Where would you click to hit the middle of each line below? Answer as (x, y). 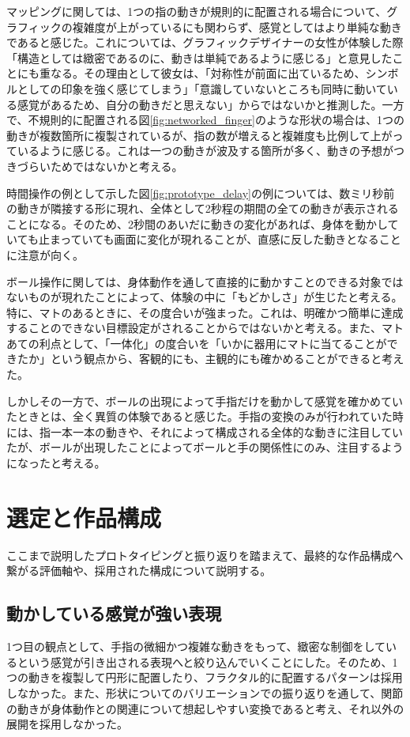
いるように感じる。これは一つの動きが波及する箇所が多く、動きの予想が (205, 151)
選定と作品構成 (84, 517)
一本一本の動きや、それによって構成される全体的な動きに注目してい (227, 431)
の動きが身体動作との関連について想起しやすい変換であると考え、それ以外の (205, 708)
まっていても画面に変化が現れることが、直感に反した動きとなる (214, 239)
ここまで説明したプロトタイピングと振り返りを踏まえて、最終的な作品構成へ (205, 555)
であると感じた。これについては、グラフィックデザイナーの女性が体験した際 (205, 42)
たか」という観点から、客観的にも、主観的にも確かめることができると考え (211, 359)
